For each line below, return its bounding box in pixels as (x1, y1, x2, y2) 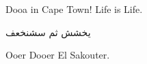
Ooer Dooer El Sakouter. (5, 48, 110, 62)
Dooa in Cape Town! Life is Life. (5, 2, 143, 16)
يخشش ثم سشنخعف (5, 25, 91, 39)
